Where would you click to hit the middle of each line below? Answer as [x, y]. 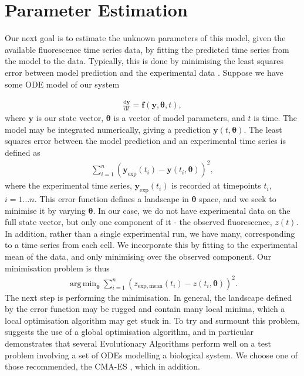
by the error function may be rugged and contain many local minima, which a [145, 309]
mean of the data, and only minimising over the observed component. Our [138, 256]
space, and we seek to [238, 198]
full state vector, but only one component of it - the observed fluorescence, [139, 222]
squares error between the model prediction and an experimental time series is [145, 141]
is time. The [276, 118]
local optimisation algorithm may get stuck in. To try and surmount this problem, [152, 320]
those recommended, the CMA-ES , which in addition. [102, 366]
